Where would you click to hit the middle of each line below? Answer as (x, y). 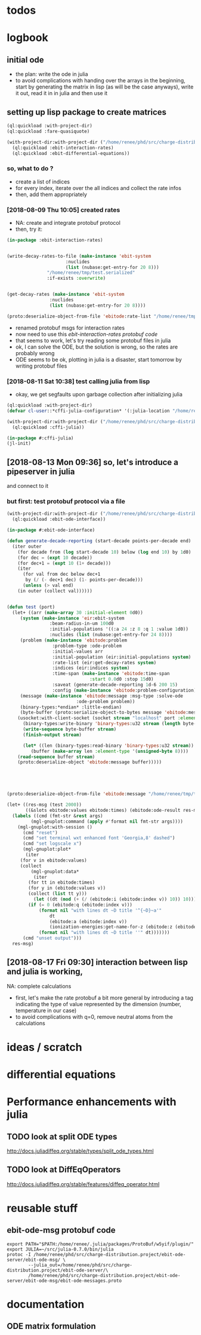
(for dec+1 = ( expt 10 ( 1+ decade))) (64, 563)
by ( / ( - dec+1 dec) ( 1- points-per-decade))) (84, 580)
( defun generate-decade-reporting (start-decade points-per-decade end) (99, 541)
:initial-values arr (78, 651)
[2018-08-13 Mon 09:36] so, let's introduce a (92, 462)
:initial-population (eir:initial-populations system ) (122, 657)
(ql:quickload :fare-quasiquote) (48, 131)
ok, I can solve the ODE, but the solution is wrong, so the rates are (97, 347)
